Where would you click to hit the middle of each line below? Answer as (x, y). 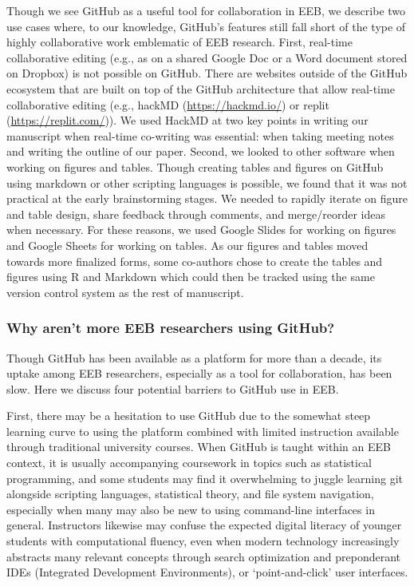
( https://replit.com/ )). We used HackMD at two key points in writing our (187, 120)
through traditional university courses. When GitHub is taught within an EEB (199, 447)
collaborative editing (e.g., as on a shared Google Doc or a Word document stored (207, 57)
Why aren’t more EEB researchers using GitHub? (171, 328)
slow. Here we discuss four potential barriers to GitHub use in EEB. (173, 388)
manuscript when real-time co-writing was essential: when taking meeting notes (200, 135)
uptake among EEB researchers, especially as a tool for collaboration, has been (199, 373)
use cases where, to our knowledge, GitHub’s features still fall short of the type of (206, 26)
